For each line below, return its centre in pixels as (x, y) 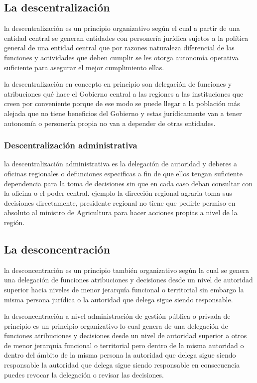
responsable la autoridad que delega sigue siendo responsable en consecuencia (122, 365)
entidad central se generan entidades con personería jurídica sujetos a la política (126, 38)
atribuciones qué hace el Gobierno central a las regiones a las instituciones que (124, 93)
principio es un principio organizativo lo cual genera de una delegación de (116, 325)
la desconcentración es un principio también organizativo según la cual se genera (127, 270)
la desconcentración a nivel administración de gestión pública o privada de (117, 316)
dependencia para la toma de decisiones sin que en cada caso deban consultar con (128, 183)
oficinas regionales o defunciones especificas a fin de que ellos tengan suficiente (123, 173)
